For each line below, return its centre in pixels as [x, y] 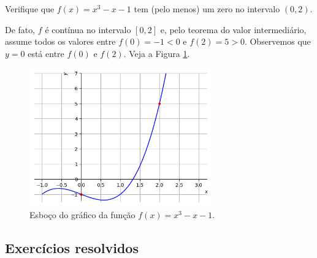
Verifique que [30, 9]
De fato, [20, 29]
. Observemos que [277, 41]
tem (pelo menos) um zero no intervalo [207, 9]
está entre [46, 53]
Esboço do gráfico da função [82, 215]
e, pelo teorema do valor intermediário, [233, 29]
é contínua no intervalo [88, 29]
